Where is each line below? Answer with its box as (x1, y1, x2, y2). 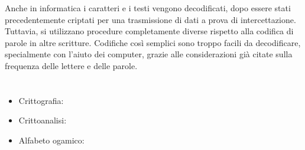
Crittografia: (18, 94, 64, 106)
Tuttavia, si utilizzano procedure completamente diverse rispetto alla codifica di (5, 25, 294, 37)
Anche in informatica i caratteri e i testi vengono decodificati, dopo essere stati (5, 2, 291, 14)
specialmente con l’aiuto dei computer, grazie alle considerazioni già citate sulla (5, 48, 293, 60)
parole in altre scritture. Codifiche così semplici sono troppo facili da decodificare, (5, 36, 301, 48)
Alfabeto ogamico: (18, 133, 85, 146)
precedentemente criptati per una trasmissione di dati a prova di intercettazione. (5, 13, 296, 25)
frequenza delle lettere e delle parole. (5, 59, 138, 71)
